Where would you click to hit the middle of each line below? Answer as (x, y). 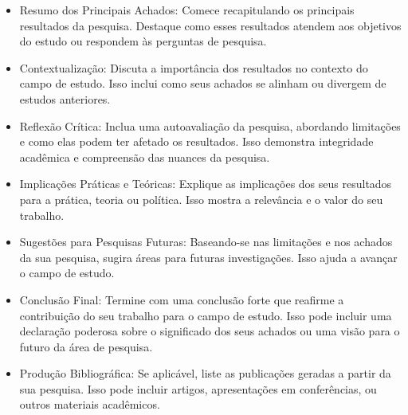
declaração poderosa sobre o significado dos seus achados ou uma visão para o (210, 331)
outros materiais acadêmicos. (90, 404)
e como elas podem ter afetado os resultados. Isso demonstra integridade (196, 141)
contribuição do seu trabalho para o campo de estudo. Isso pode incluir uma (206, 315)
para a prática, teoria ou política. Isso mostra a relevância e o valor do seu (201, 199)
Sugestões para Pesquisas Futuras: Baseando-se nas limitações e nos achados (206, 242)
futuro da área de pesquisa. (86, 346)
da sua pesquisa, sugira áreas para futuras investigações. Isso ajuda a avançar (208, 257)
